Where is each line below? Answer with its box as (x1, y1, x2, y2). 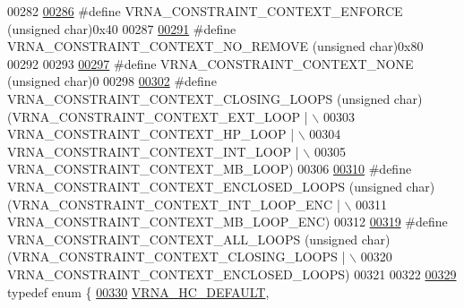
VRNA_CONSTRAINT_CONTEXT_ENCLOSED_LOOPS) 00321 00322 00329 (7, 264, 457, 283)
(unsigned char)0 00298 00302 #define (7, 72, 217, 90)
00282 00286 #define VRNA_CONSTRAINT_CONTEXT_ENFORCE (7, 2, 403, 20)
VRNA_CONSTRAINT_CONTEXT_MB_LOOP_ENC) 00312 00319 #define (7, 212, 448, 231)
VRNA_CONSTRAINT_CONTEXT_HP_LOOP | (7, 124, 295, 143)
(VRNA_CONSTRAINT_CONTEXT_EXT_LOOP (7, 107, 301, 125)
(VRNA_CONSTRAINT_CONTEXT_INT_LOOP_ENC (7, 194, 333, 213)
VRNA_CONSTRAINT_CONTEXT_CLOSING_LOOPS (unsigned (7, 89, 391, 107)
